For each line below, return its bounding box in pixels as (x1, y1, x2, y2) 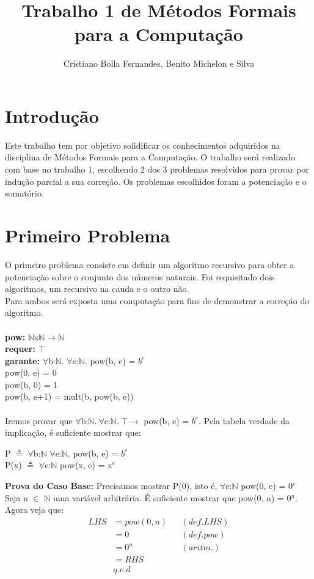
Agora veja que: (5, 503, 64, 516)
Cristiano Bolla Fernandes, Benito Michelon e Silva (63, 57, 255, 70)
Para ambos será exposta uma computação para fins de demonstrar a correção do (5, 294, 310, 307)
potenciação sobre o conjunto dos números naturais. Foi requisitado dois (5, 270, 275, 283)
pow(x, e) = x (60, 458, 112, 471)
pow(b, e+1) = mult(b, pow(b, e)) (5, 390, 134, 403)
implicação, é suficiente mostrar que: (5, 426, 141, 439)
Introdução (5, 103, 99, 128)
